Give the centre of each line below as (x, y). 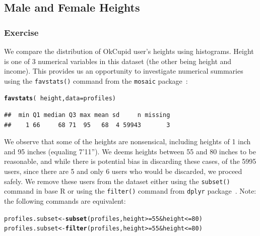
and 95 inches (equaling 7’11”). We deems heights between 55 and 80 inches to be (130, 151)
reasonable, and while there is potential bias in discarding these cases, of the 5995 (130, 161)
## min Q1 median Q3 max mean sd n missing (87, 115)
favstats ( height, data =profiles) (60, 99)
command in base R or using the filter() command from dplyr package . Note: (130, 191)
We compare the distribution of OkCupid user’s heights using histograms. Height (129, 51)
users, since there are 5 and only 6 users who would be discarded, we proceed (123, 171)
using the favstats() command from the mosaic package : (96, 80)
